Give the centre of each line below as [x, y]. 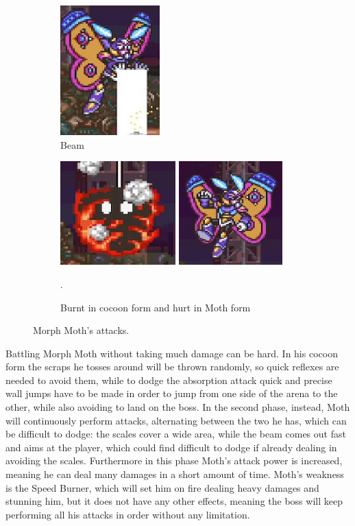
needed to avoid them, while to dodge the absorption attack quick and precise [169, 380]
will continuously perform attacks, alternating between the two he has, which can [176, 420]
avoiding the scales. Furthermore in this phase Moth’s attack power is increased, [174, 461]
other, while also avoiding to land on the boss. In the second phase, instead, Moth [178, 407]
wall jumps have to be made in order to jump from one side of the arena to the [172, 393]
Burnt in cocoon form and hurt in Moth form [156, 307]
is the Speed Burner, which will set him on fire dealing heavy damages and [162, 487]
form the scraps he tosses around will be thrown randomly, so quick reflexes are [172, 367]
